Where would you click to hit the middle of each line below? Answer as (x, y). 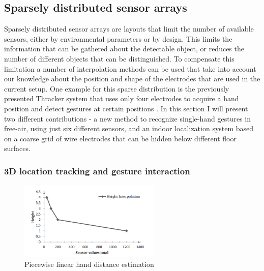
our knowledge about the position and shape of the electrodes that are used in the (132, 79)
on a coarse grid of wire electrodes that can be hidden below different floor (120, 138)
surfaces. (17, 148)
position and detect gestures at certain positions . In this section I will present (126, 108)
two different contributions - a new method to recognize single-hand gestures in (127, 118)
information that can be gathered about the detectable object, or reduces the (124, 49)
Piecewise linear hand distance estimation (89, 264)
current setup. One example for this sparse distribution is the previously (117, 88)
